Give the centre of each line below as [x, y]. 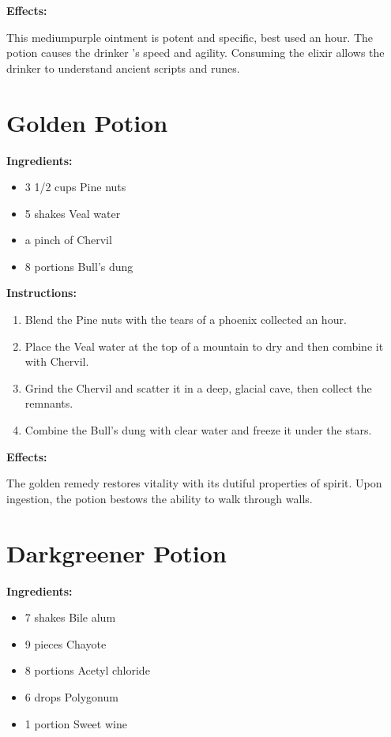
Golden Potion [87, 122]
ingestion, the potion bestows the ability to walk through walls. [160, 498]
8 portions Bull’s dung [79, 266]
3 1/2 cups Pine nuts [75, 187]
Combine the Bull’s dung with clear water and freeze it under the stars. [198, 430]
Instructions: [41, 293]
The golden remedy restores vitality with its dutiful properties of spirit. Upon [194, 483]
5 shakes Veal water [73, 213]
